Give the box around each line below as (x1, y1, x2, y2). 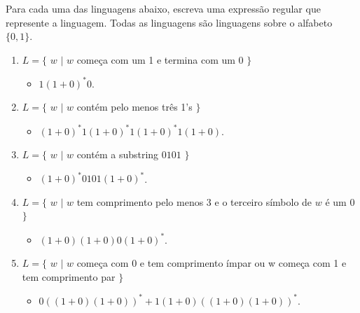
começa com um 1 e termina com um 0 (76, 52, 244, 67)
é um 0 (325, 194, 355, 209)
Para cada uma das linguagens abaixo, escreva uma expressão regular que (6, 1, 321, 15)
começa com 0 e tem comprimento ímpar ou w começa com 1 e (76, 256, 347, 270)
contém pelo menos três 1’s (76, 99, 193, 114)
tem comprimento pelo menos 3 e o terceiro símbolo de (76, 194, 312, 209)
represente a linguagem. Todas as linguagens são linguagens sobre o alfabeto (6, 15, 333, 29)
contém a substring (76, 147, 159, 162)
